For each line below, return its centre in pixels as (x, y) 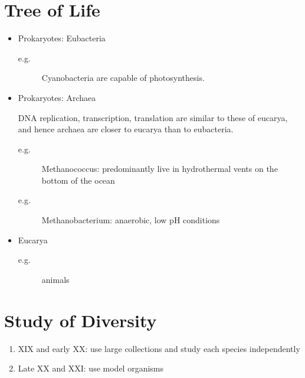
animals (55, 279)
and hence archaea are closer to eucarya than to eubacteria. (126, 129)
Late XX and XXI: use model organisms (91, 368)
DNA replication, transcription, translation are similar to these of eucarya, (153, 117)
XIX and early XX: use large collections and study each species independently (159, 348)
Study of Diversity (81, 320)
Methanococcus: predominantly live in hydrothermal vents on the (160, 169)
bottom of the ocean (78, 180)
